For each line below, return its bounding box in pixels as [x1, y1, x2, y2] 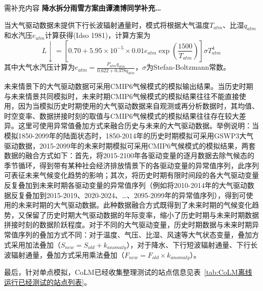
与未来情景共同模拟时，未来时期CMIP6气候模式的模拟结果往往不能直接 [4, 90, 239, 101]
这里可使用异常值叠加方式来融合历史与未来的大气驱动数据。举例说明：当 [18, 120, 259, 131]
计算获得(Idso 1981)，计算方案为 [45, 30, 151, 40]
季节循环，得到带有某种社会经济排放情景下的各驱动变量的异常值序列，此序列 [4, 160, 259, 170]
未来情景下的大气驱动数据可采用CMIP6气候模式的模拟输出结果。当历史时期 [4, 81, 253, 91]
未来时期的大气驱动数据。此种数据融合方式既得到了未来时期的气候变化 [18, 200, 252, 210]
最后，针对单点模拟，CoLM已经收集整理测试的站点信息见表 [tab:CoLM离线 [4, 267, 252, 277]
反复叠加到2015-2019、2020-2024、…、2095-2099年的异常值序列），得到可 [11, 189, 246, 200]
